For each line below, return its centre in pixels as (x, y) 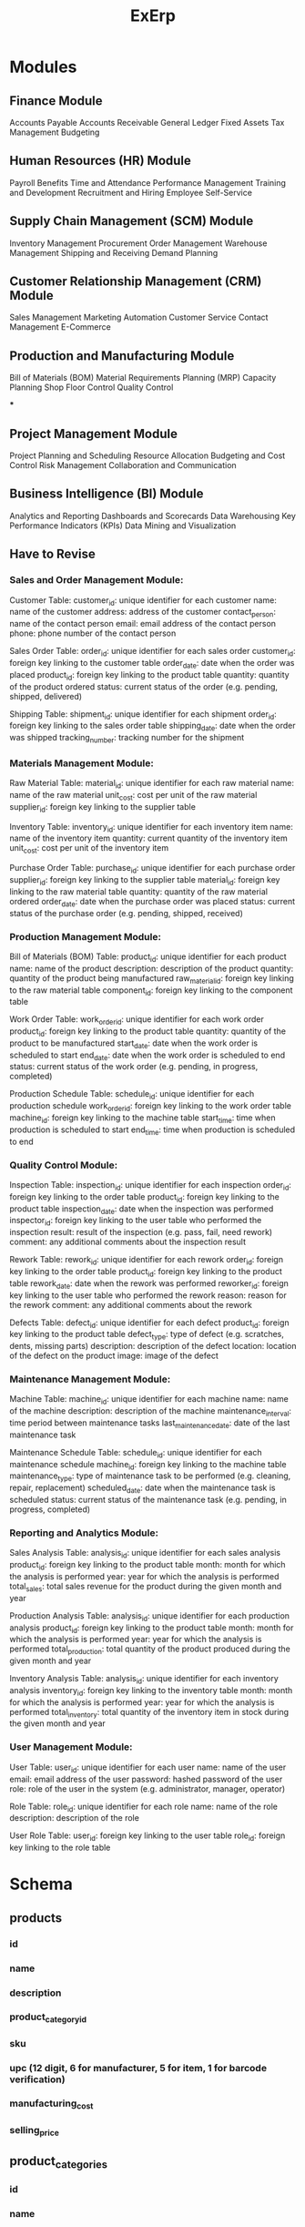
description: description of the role (74, 1818)
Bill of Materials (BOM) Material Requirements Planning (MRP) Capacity (143, 378)
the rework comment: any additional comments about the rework (131, 1304)
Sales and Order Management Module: (97, 580)
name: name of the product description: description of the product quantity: (152, 968)
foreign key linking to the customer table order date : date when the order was (152, 664)
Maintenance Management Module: (90, 1379)
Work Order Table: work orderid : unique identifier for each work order (137, 1021)
